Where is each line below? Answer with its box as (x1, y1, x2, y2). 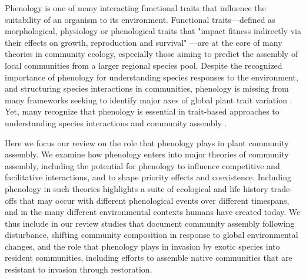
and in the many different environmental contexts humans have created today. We (5, 206, 301, 218)
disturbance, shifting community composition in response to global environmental (5, 228, 298, 241)
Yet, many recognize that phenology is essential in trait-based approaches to (5, 105, 280, 117)
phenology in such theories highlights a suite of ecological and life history (5, 182, 268, 194)
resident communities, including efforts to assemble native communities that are (5, 251, 292, 264)
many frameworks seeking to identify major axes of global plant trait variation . (5, 93, 292, 106)
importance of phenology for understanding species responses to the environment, (5, 70, 298, 83)
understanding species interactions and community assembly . (5, 116, 227, 129)
